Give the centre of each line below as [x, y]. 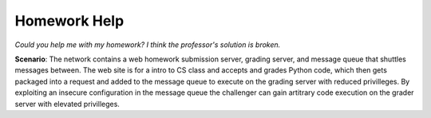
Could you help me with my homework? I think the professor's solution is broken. [148, 45]
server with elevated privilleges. [67, 104]
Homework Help [69, 21]
